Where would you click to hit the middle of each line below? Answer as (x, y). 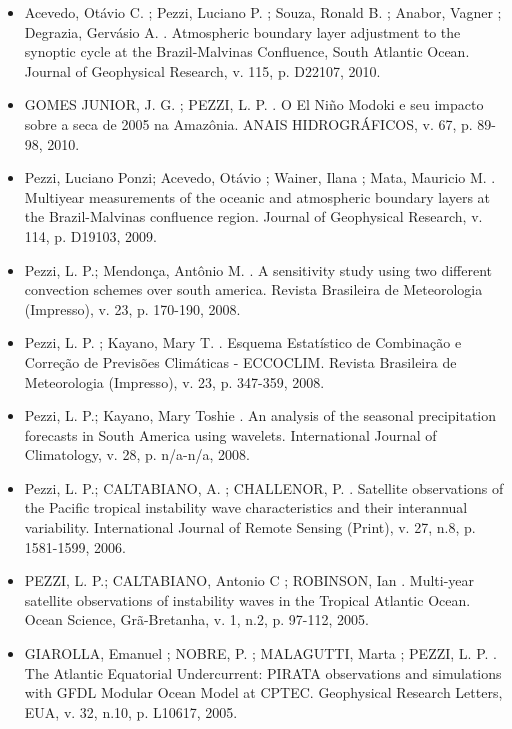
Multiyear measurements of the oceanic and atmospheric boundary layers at (257, 196)
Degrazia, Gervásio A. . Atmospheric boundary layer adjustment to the (242, 31)
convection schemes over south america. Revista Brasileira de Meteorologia (253, 289)
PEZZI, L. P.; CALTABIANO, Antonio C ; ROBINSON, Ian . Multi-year (249, 580)
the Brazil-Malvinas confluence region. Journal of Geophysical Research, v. (253, 216)
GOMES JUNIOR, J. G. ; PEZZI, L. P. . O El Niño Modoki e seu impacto (254, 104)
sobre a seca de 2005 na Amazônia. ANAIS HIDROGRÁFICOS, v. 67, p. (248, 123)
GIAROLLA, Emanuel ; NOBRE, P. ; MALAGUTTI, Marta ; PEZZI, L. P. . (260, 653)
